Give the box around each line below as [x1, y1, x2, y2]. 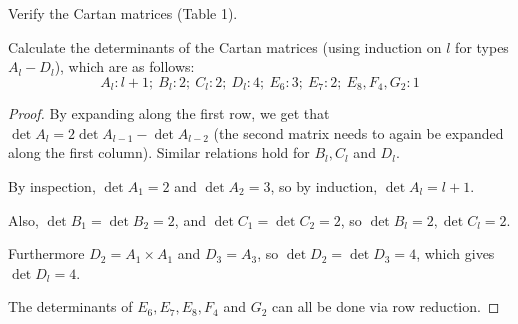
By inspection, [8, 176, 96, 197]
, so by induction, [270, 176, 378, 197]
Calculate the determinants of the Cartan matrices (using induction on [8, 36, 442, 57]
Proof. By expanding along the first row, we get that [8, 103, 330, 124]
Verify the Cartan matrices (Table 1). [8, 3, 238, 23]
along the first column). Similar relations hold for [8, 142, 310, 163]
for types [455, 36, 509, 57]
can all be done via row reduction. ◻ [272, 296, 500, 317]
